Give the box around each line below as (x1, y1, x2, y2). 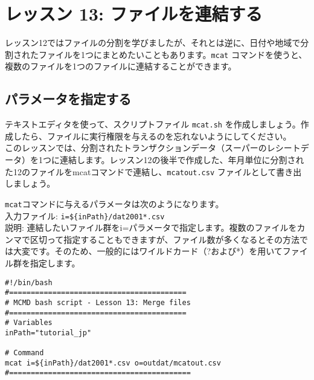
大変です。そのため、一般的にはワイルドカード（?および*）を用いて (13, 245, 283, 257)
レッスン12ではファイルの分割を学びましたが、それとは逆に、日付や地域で (5, 36, 301, 49)
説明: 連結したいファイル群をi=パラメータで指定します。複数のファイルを (5, 221, 297, 234)
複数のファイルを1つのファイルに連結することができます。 (5, 60, 237, 72)
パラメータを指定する (5, 89, 132, 108)
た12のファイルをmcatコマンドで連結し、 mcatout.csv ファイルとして (5, 165, 277, 178)
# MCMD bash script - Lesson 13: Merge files (5, 298, 191, 307)
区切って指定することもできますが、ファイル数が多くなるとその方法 (30, 233, 300, 245)
